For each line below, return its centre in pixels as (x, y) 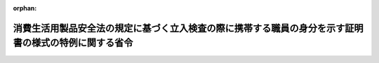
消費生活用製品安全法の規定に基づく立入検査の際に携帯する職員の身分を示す (179, 28)
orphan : (25, 8)
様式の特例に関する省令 (82, 43)
